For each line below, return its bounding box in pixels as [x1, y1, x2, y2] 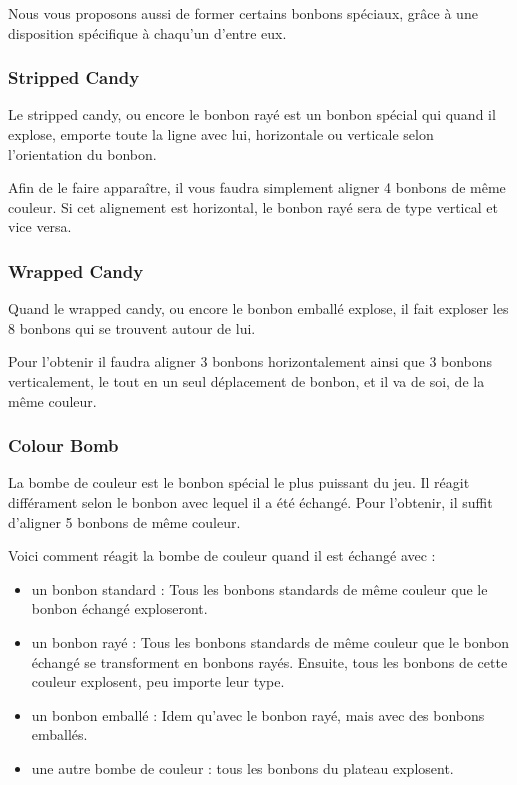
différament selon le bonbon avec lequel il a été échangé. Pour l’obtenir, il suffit [8, 491, 493, 512]
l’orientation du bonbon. [8, 143, 157, 164]
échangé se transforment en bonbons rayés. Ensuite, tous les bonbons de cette [31, 651, 508, 672]
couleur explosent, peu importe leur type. [31, 671, 285, 692]
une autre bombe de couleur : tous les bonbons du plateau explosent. [31, 757, 454, 778]
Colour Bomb [8, 433, 119, 458]
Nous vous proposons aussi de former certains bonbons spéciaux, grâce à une [8, 3, 478, 23]
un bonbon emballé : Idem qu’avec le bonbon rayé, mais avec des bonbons [31, 704, 485, 725]
